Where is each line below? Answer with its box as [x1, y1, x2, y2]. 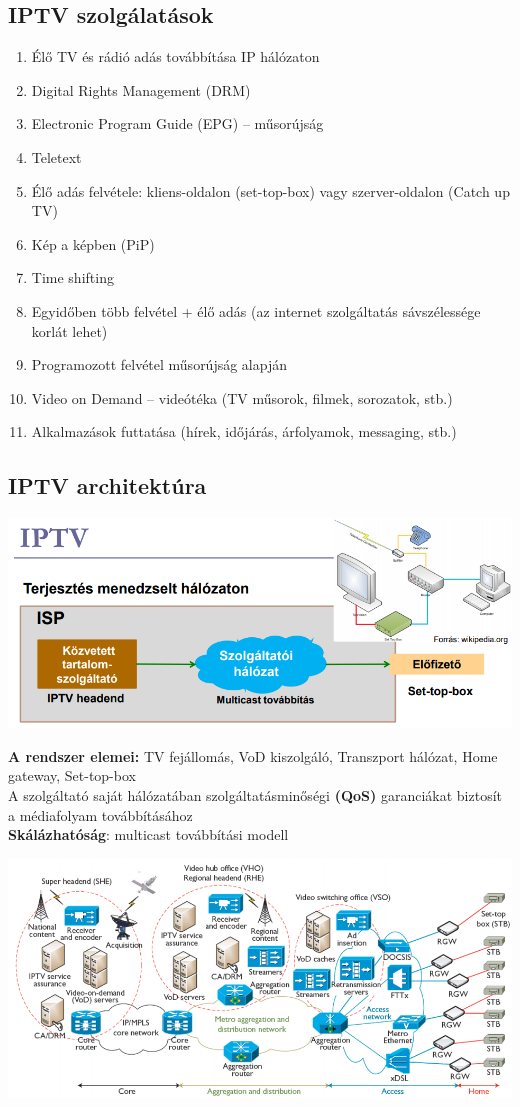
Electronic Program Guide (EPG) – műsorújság [31, 113, 324, 134]
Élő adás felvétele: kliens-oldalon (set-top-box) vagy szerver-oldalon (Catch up [31, 180, 510, 201]
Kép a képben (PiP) [31, 233, 155, 254]
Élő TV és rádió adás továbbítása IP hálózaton [31, 46, 320, 67]
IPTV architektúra [8, 470, 207, 501]
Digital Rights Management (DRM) [31, 79, 251, 100]
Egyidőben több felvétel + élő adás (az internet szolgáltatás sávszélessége [31, 300, 481, 321]
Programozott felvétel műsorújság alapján [31, 354, 288, 375]
